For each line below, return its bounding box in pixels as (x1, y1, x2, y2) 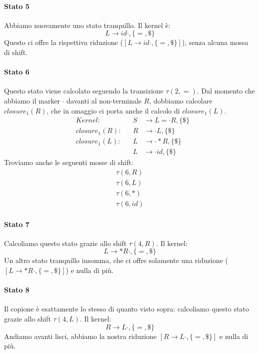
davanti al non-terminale (66, 95, 142, 105)
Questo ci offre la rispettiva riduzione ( (4, 37, 123, 47)
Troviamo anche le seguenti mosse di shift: (4, 157, 133, 167)
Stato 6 (4, 66, 29, 77)
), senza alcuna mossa (181, 37, 248, 47)
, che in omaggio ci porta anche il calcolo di (46, 105, 180, 115)
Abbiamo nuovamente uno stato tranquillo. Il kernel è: (4, 19, 170, 30)
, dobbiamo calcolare (149, 95, 212, 105)
